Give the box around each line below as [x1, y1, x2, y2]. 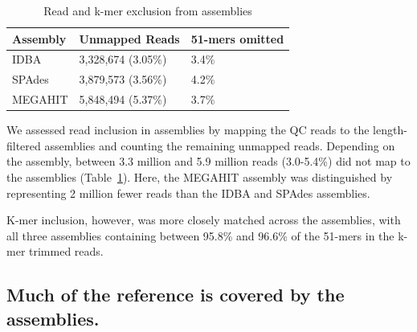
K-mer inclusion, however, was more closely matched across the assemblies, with [6, 211, 401, 228]
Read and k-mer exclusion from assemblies [43, 2, 252, 18]
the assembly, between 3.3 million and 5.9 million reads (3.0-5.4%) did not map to [6, 153, 411, 170]
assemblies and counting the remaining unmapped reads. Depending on [44, 137, 395, 154]
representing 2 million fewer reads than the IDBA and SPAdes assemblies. [6, 184, 370, 201]
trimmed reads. [29, 243, 104, 260]
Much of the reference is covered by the [6, 282, 345, 307]
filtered [6, 137, 41, 154]
